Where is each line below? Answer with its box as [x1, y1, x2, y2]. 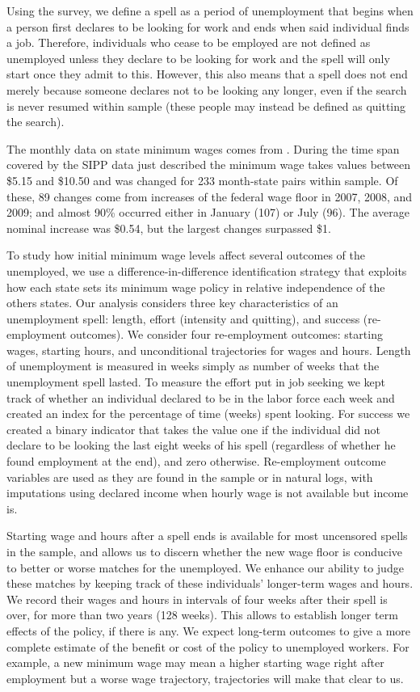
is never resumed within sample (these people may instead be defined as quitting [6, 97, 406, 114]
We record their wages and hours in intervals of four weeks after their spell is [6, 590, 388, 607]
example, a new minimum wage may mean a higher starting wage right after [6, 654, 384, 671]
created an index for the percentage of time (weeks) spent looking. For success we [6, 405, 410, 422]
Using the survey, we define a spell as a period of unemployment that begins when [6, 2, 414, 19]
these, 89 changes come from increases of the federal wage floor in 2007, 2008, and [6, 188, 413, 205]
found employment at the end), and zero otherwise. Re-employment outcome [6, 453, 386, 470]
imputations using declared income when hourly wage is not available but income [6, 484, 409, 501]
